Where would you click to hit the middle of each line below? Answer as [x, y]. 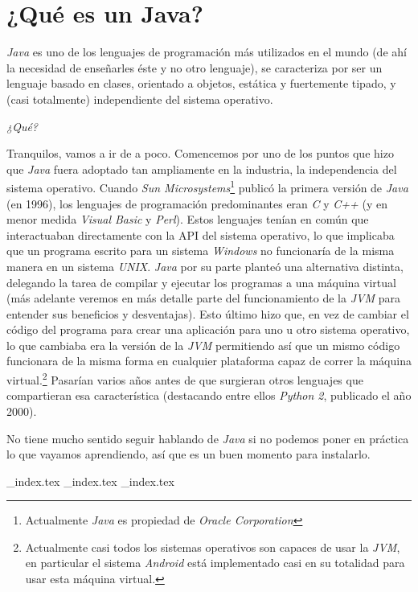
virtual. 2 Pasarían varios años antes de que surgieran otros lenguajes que [185, 378]
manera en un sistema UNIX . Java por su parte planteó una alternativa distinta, [205, 266]
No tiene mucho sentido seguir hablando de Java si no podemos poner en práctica [208, 438]
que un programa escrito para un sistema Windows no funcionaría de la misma [201, 251]
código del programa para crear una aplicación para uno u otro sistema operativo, [208, 329]
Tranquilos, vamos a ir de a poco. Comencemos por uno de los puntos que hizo [200, 153]
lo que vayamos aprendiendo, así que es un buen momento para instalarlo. [189, 454]
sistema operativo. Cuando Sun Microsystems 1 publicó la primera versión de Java [207, 186]
